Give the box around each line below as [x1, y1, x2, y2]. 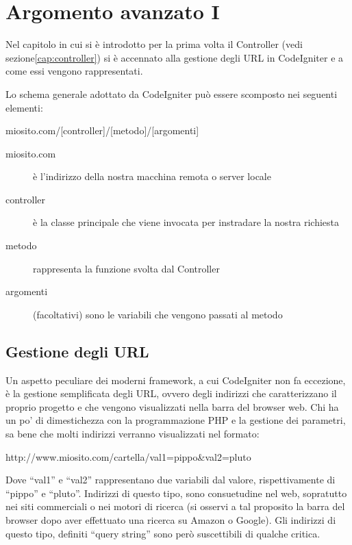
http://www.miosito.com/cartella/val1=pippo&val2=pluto [5, 449, 251, 464]
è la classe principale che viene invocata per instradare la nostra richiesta [33, 215, 340, 229]
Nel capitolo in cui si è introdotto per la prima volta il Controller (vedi [5, 37, 303, 51]
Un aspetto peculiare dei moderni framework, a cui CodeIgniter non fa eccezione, [5, 372, 346, 387]
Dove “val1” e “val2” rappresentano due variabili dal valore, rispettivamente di [5, 472, 336, 487]
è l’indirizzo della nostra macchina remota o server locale [33, 169, 271, 183]
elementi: [5, 100, 43, 114]
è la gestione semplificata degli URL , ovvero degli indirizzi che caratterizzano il [5, 386, 337, 401]
